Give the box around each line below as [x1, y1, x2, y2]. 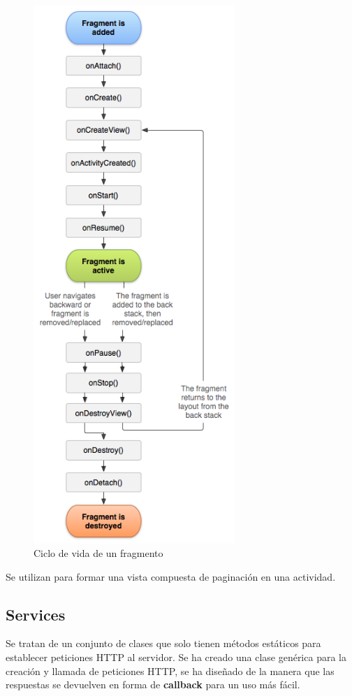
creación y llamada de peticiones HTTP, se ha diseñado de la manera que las [6, 663, 335, 678]
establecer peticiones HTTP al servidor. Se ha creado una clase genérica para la [6, 650, 346, 665]
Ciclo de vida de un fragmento [34, 546, 163, 560]
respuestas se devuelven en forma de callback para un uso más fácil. [6, 677, 300, 692]
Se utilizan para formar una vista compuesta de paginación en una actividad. [6, 569, 336, 583]
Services [6, 603, 66, 625]
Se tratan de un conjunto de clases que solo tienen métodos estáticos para [6, 636, 321, 651]
